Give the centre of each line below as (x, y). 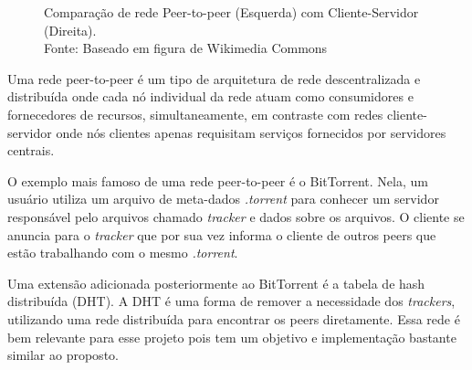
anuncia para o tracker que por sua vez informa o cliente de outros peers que (222, 234)
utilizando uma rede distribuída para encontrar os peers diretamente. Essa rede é (234, 318)
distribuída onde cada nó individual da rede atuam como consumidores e (210, 96)
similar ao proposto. (63, 355)
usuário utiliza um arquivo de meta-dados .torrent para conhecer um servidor (223, 199)
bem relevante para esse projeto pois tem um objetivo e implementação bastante (232, 337)
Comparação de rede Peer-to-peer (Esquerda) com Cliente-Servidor (231, 12)
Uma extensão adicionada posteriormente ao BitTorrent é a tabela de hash (216, 283)
